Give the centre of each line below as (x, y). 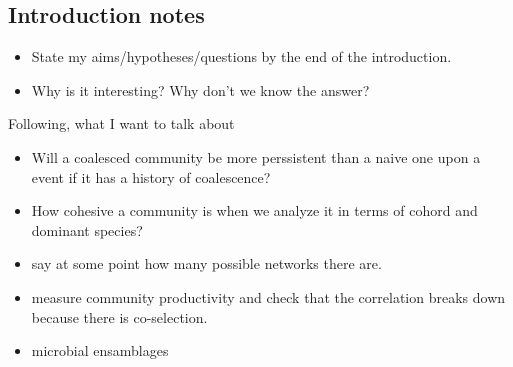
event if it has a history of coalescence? (151, 176)
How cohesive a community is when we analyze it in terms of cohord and (254, 210)
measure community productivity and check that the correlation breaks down (268, 296)
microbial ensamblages (100, 350)
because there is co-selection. (119, 316)
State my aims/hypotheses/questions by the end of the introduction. (241, 56)
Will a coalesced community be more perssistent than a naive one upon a (256, 156)
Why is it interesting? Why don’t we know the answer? (200, 89)
